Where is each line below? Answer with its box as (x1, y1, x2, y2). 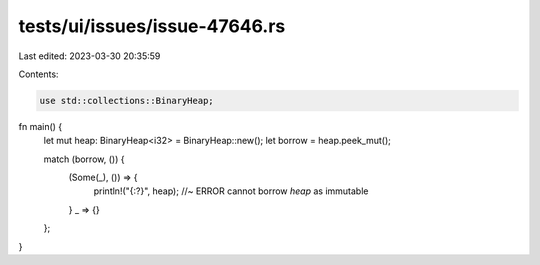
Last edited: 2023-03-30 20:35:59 (18, 50, 161, 62)
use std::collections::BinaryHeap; (39, 95, 214, 106)
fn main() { (18, 120, 63, 132)
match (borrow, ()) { (43, 153, 125, 165)
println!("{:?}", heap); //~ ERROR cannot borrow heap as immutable (93, 185, 369, 197)
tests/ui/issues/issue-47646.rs (18, 15, 286, 37)
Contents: (18, 68, 59, 80)
